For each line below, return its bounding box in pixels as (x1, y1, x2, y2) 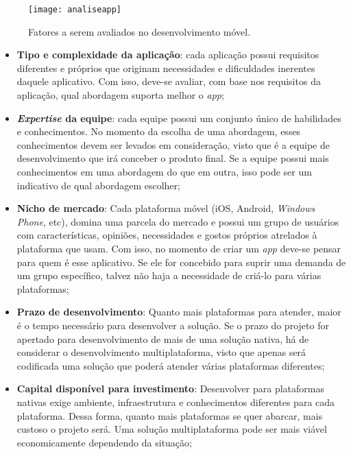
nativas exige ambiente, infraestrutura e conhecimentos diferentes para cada (16, 394, 335, 409)
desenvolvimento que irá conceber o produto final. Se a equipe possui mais (16, 151, 329, 165)
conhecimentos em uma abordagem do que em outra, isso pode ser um (16, 165, 312, 178)
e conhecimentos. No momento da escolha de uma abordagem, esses (16, 124, 301, 139)
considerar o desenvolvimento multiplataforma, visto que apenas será (16, 345, 306, 359)
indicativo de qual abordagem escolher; (16, 178, 180, 192)
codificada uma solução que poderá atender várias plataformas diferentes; (16, 358, 325, 372)
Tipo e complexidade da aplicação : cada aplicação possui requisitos (16, 47, 319, 62)
